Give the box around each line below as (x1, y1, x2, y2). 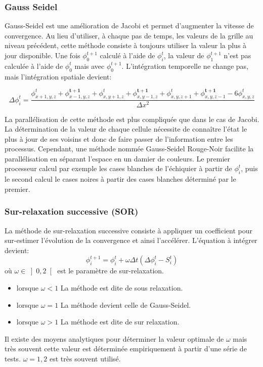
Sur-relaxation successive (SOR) (5, 205, 139, 218)
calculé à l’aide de (100, 50, 155, 60)
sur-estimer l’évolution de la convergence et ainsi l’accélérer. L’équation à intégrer (5, 235, 257, 246)
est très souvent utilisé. (49, 353, 121, 364)
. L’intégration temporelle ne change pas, (121, 60, 248, 71)
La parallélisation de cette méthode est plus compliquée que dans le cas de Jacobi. (5, 113, 259, 124)
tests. (5, 353, 21, 364)
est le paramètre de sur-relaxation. (57, 265, 164, 276)
